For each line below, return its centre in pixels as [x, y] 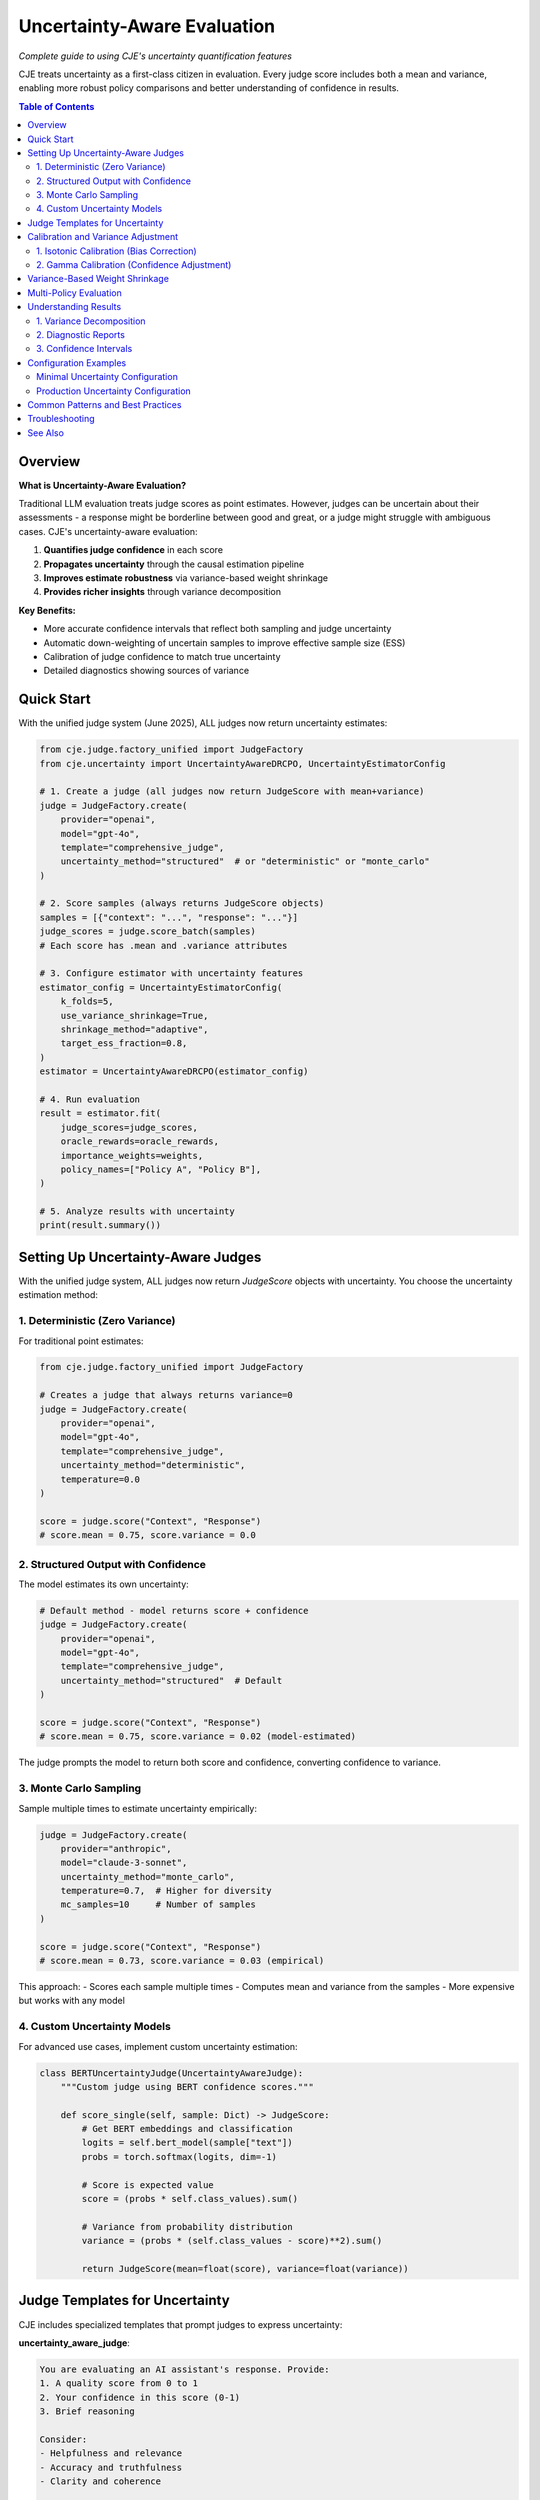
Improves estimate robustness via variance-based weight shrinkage [186, 577]
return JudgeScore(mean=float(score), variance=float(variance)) [245, 2268]
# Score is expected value [147, 2184]
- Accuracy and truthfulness [111, 2467]
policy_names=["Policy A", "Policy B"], [161, 1169]
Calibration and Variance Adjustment [103, 237]
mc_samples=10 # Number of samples [158, 1904]
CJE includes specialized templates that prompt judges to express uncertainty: [180, 2324]
